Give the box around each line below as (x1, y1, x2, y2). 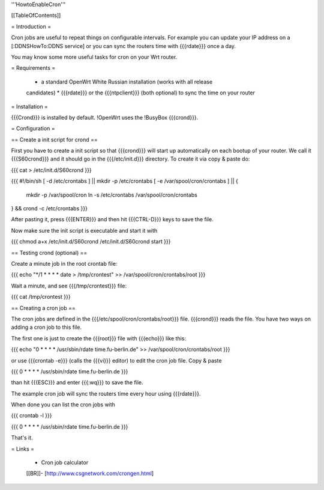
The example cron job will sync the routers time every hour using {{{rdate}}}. (11, 390, 201, 397)
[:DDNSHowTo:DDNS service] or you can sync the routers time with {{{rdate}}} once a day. (11, 42, 236, 49)
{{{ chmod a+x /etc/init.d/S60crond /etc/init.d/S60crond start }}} (11, 238, 171, 245)
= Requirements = (11, 64, 56, 72)
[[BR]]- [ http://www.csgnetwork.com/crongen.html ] (26, 470, 154, 477)
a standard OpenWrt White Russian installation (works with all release (41, 78, 213, 85)
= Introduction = (11, 23, 51, 30)
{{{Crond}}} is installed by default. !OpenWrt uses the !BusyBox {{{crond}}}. (11, 114, 199, 121)
